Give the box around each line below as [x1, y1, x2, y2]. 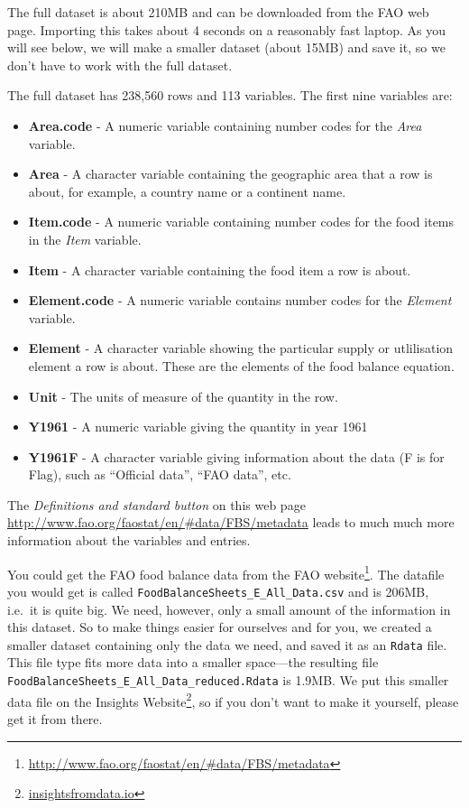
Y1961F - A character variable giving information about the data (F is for [28, 447, 445, 466]
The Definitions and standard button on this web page [7, 495, 306, 514]
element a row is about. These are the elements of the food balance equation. [28, 356, 455, 375]
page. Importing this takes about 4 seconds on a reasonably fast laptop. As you [7, 20, 446, 39]
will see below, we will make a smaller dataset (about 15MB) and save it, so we [7, 38, 446, 57]
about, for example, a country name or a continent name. [28, 181, 346, 200]
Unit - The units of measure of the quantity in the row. [28, 386, 338, 405]
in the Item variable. [28, 229, 142, 248]
